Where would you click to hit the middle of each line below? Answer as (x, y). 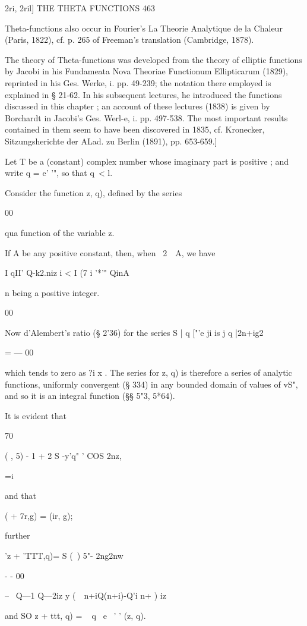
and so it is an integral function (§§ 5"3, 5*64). (90, 396)
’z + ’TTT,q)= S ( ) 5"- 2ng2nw (64, 555)
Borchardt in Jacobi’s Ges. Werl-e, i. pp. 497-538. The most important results (146, 117)
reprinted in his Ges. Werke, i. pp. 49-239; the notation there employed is (138, 82)
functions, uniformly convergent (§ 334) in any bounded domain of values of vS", (151, 384)
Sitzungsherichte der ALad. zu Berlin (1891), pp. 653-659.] (111, 141)
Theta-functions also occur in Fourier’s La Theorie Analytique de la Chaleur (144, 28)
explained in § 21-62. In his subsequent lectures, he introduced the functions (143, 94)
